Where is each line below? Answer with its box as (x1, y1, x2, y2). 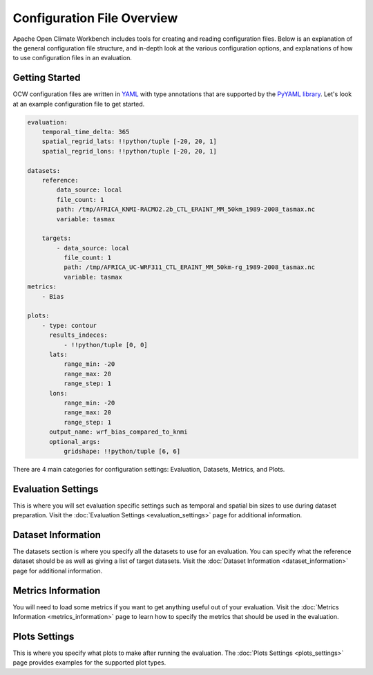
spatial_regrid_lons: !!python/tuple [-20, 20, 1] (41, 147, 217, 155)
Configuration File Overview (12, 10, 178, 26)
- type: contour (41, 322, 97, 329)
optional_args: (49, 438, 101, 445)
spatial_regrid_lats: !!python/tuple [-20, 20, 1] (41, 138, 217, 145)
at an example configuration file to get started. (12, 100, 145, 108)
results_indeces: (49, 331, 108, 339)
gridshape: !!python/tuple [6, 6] (63, 447, 181, 455)
